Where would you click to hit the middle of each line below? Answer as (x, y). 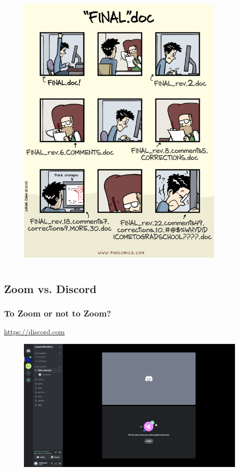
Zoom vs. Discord (50, 288)
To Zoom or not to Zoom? (58, 313)
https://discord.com (34, 332)
